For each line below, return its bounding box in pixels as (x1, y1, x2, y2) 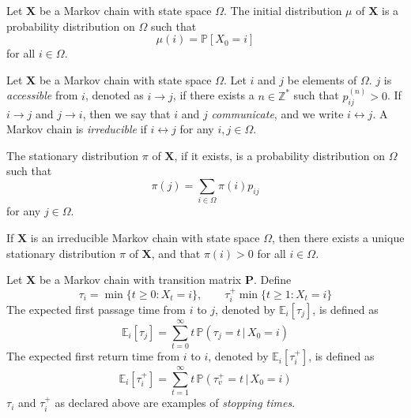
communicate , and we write (211, 105, 344, 121)
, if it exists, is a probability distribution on (174, 147, 385, 163)
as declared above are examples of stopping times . (55, 394, 296, 411)
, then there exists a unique (271, 229, 405, 245)
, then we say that (82, 105, 171, 121)
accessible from (6, 87, 78, 103)
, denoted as (85, 87, 144, 103)
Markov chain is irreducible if (6, 121, 147, 137)
